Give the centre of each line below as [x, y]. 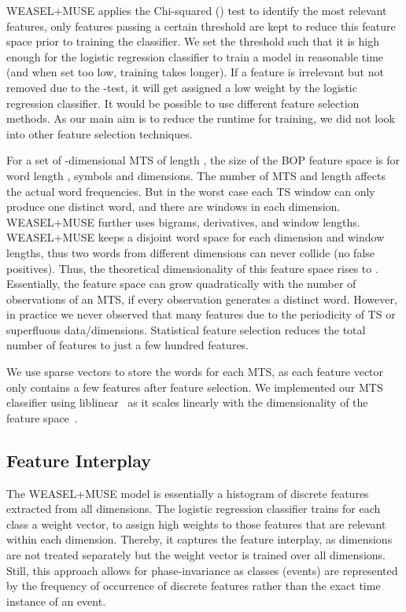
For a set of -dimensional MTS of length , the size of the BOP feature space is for [203, 160]
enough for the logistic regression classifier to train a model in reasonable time [195, 56]
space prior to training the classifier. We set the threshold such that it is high [193, 41]
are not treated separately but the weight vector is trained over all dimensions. [196, 555]
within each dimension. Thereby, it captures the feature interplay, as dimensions [199, 539]
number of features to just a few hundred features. [128, 345]
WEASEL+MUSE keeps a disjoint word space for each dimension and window [196, 237]
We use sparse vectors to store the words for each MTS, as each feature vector [195, 372]
